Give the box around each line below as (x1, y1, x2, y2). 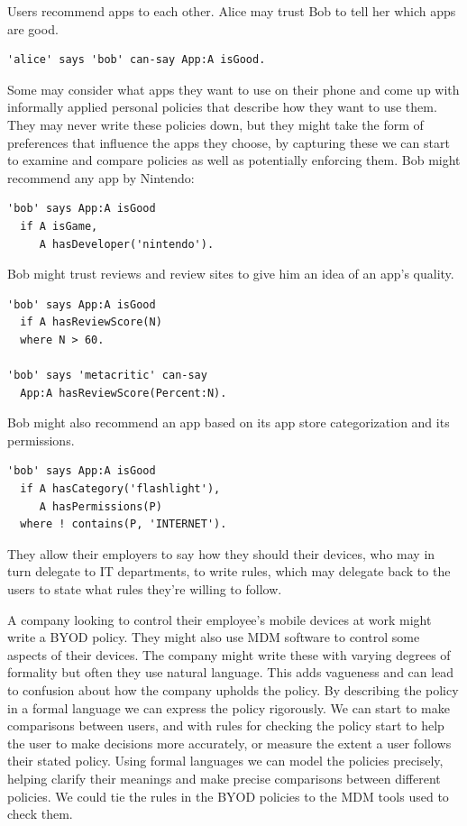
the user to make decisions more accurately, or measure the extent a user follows (7, 733, 452, 752)
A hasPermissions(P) (39, 500, 162, 513)
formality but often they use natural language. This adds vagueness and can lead (7, 663, 454, 682)
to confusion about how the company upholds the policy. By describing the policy (7, 681, 459, 699)
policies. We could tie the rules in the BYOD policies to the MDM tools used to (7, 786, 449, 805)
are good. (7, 19, 59, 38)
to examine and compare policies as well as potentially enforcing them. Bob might (7, 151, 461, 170)
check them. (7, 804, 73, 823)
